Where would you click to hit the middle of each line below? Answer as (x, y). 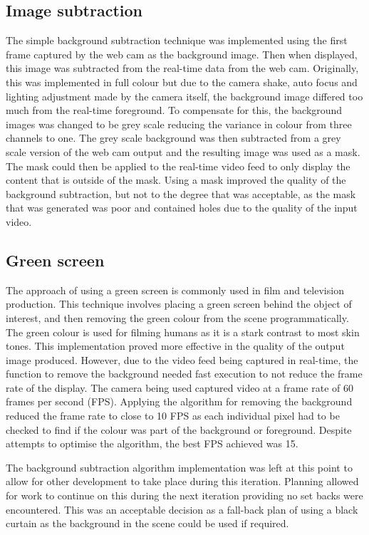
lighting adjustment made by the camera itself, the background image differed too (184, 96)
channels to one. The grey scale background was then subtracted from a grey (173, 138)
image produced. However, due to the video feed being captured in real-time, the (182, 359)
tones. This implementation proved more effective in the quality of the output (175, 346)
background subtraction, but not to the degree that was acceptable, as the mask (181, 193)
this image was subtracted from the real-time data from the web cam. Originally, (182, 68)
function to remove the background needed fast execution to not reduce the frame (184, 374)
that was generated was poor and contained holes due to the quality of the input (182, 208)
